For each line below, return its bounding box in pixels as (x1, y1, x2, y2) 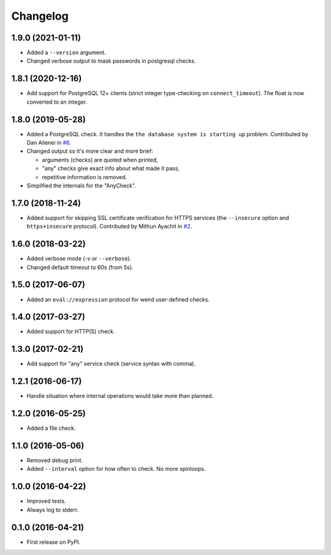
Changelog (11, 9, 69, 23)
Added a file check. (26, 424, 76, 432)
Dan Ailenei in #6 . (26, 139, 72, 147)
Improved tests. (26, 497, 66, 505)
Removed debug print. (26, 457, 83, 464)
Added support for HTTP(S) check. (26, 328, 115, 335)
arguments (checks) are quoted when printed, (42, 156, 159, 163)
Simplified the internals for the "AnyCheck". (26, 182, 136, 189)
